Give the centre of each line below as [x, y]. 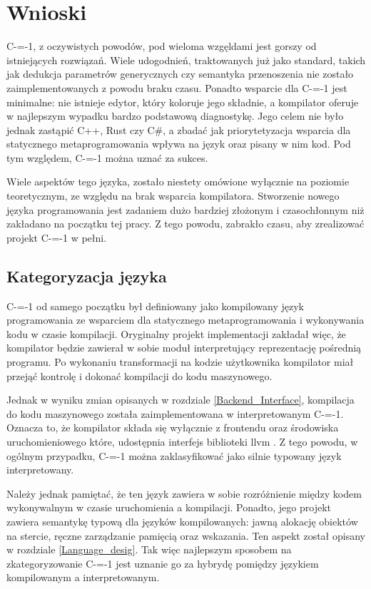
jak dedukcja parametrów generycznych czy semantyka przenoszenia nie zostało [180, 74]
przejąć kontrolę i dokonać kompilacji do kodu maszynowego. [139, 375]
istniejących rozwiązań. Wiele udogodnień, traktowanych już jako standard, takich [186, 60]
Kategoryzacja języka [87, 276]
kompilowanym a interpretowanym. [83, 577]
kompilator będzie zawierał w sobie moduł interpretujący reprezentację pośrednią [184, 348]
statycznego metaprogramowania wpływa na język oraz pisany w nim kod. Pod [179, 144]
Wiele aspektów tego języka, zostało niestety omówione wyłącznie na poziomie [178, 181]
